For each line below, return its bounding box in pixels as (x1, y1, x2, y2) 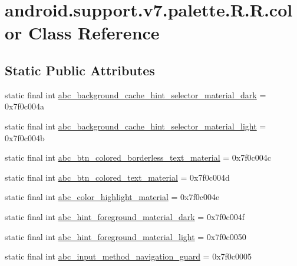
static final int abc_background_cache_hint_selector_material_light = (5, 119, 266, 132)
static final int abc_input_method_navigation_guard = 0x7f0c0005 (5, 250, 252, 262)
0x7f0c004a (5, 100, 44, 112)
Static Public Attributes (5, 61, 155, 79)
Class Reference (28, 21, 160, 45)
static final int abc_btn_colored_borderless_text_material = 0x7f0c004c (5, 151, 271, 164)
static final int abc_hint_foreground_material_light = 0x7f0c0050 (5, 230, 246, 242)
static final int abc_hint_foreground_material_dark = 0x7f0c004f (5, 210, 245, 222)
